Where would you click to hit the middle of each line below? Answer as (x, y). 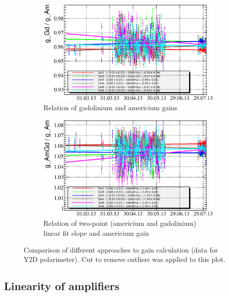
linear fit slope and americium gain (96, 233)
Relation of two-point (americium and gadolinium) (120, 223)
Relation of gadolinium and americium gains (111, 107)
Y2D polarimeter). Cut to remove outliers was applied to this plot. (125, 259)
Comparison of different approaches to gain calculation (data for (121, 249)
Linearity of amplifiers (62, 286)
